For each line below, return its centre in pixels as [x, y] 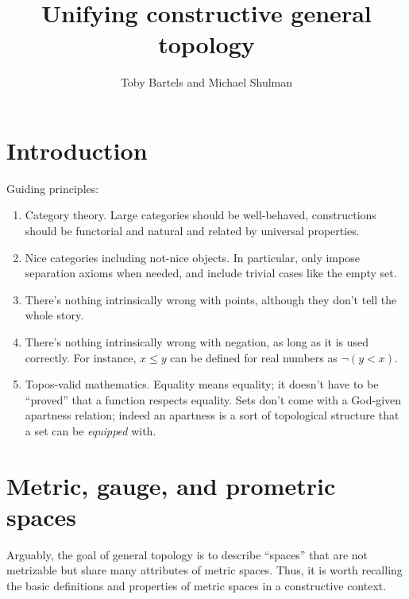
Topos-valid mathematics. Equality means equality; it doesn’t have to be [202, 384]
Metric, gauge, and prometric [171, 485]
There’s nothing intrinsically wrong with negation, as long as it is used [197, 342]
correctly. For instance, [81, 357]
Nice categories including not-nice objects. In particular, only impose [192, 257]
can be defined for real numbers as [254, 357]
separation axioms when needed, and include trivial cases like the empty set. [211, 273]
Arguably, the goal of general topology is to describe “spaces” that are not [187, 554]
